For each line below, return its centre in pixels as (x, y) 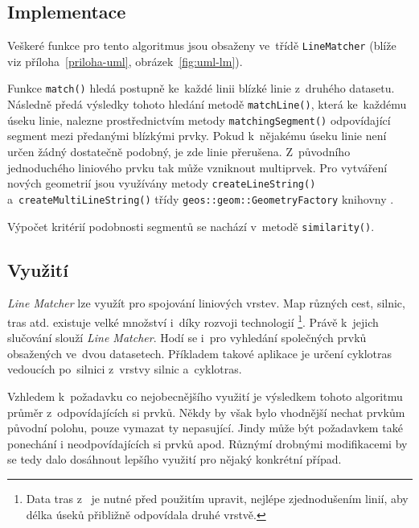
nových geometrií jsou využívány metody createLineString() (162, 183)
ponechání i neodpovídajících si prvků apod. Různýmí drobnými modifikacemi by (207, 443)
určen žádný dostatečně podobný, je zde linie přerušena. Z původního (179, 152)
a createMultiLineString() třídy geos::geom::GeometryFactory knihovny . (201, 198)
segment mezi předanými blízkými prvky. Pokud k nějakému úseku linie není (197, 136)
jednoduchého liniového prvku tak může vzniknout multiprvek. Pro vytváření (197, 167)
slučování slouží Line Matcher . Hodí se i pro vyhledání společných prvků (187, 338)
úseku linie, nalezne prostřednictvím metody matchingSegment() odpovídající (199, 120)
